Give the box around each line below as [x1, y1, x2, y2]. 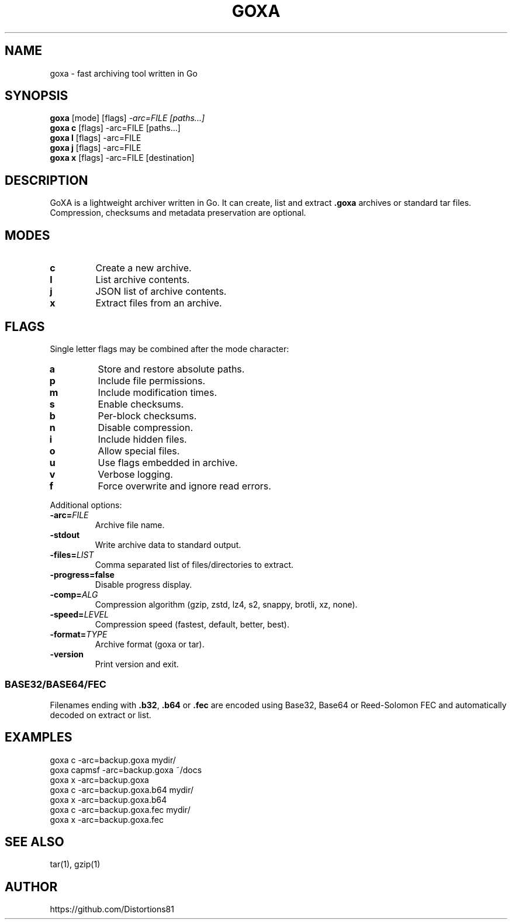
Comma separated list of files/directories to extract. [95, 559, 294, 570]
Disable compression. [98, 421, 193, 433]
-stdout [50, 529, 80, 540]
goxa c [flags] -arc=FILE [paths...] [50, 123, 181, 133]
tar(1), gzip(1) [50, 859, 101, 870]
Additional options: [50, 499, 122, 510]
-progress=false [50, 569, 115, 580]
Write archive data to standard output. [95, 539, 241, 550]
